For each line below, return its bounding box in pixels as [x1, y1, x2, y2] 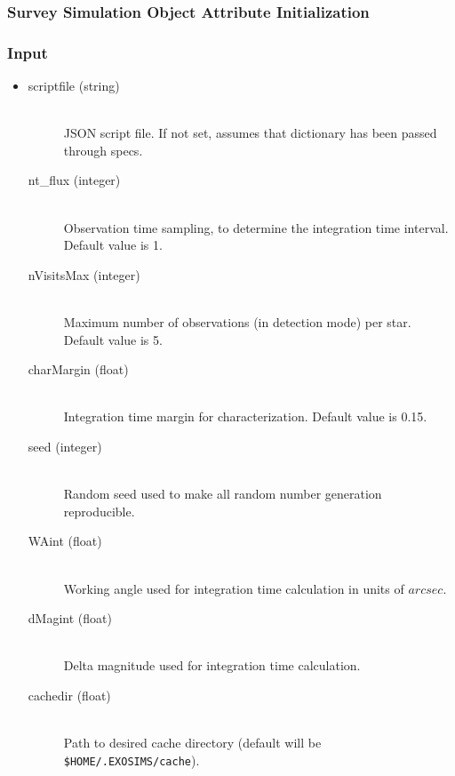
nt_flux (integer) [28, 171, 121, 189]
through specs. [63, 140, 143, 159]
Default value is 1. [63, 236, 163, 254]
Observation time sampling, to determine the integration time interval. [63, 218, 449, 236]
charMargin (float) [28, 360, 129, 379]
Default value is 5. [63, 330, 163, 348]
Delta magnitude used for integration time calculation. [63, 656, 361, 675]
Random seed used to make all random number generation [63, 484, 382, 503]
